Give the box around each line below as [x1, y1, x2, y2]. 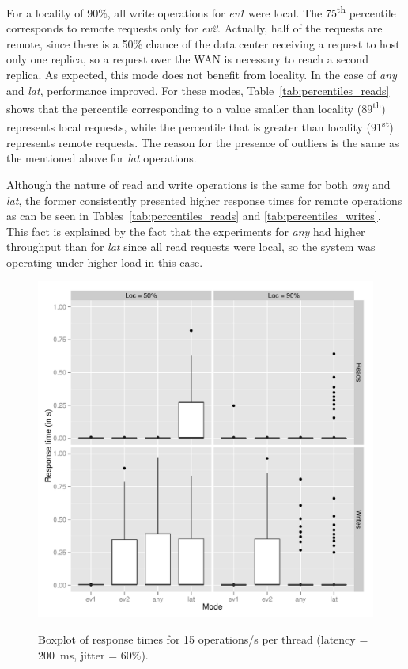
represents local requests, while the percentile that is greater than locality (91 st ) [6, 116, 394, 135]
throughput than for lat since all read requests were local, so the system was [6, 238, 376, 255]
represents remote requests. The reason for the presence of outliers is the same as [6, 134, 399, 150]
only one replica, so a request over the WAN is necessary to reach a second [6, 51, 368, 67]
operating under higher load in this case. [6, 253, 203, 270]
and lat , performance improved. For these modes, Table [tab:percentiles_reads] [6, 82, 390, 98]
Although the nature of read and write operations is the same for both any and [6, 176, 391, 192]
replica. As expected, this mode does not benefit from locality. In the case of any [6, 67, 397, 83]
